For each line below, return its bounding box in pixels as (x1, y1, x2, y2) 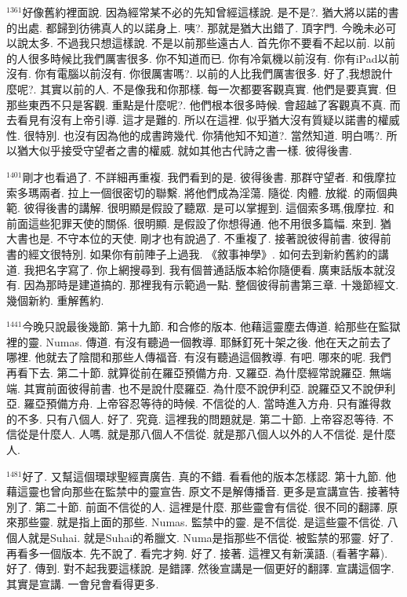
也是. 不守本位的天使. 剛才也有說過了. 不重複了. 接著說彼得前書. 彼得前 (27, 230, 391, 247)
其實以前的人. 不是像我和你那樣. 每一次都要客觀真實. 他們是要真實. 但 (40, 80, 397, 97)
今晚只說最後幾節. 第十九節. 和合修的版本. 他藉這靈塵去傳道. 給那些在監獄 (22, 318, 401, 335)
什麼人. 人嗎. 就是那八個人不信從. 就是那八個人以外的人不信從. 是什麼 (38, 426, 396, 442)
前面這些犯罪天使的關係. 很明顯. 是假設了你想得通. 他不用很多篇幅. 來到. (6, 214, 377, 231)
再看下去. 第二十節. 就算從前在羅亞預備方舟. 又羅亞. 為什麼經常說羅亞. (6, 364, 366, 381)
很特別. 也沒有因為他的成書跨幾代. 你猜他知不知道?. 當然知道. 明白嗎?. (24, 126, 383, 143)
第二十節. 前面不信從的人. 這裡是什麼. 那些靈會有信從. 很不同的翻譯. (35, 498, 383, 515)
